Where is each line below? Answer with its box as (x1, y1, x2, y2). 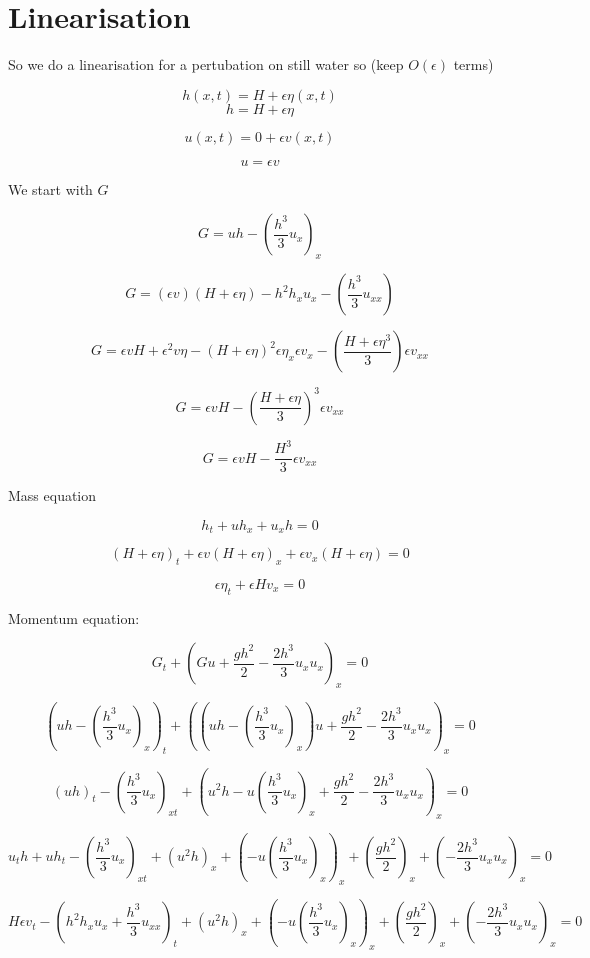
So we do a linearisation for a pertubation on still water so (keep (8, 54, 404, 75)
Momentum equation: (8, 607, 140, 628)
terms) (453, 54, 494, 75)
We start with (8, 178, 93, 199)
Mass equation (8, 485, 97, 506)
